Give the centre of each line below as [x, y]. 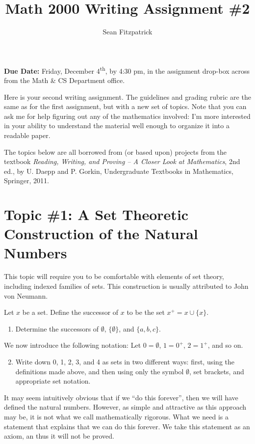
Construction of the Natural [101, 234]
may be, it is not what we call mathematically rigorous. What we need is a [116, 416]
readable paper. [27, 135]
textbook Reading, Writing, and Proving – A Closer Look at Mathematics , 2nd [122, 161]
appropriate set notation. [53, 381]
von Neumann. [26, 295]
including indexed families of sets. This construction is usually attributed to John [126, 286]
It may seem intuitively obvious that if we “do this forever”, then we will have [121, 397]
